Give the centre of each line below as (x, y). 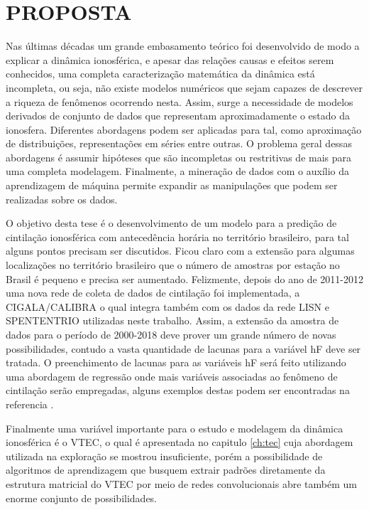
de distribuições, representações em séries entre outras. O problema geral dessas (179, 143)
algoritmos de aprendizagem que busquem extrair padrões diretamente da (166, 470)
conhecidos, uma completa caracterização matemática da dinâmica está (160, 74)
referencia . (30, 404)
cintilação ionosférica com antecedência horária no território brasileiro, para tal (177, 237)
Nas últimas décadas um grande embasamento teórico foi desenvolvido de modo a (183, 46)
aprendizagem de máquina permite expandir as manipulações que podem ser (172, 185)
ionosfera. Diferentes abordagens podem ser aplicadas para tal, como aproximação (184, 129)
